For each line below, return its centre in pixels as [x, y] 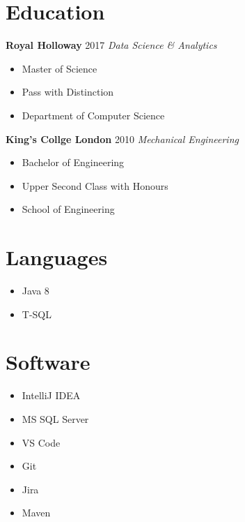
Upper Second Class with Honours [95, 185]
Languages [57, 257]
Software [48, 362]
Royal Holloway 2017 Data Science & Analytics [111, 45]
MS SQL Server [55, 418]
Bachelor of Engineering [73, 162]
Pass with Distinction [68, 92]
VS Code [41, 442]
